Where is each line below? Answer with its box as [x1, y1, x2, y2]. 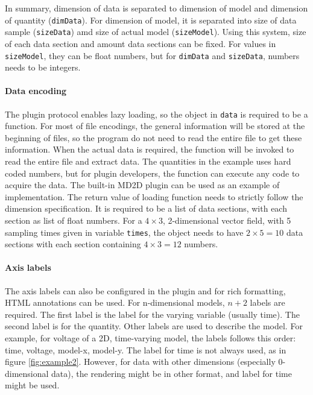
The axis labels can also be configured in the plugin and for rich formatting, [5, 284, 286, 297]
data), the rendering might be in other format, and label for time [51, 367, 292, 379]
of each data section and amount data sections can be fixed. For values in [5, 37, 276, 49]
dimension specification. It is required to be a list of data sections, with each [5, 202, 287, 215]
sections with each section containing [5, 238, 141, 250]
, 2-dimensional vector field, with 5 [162, 213, 291, 226]
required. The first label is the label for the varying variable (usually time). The [5, 308, 300, 320]
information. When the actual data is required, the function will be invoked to [5, 143, 294, 156]
